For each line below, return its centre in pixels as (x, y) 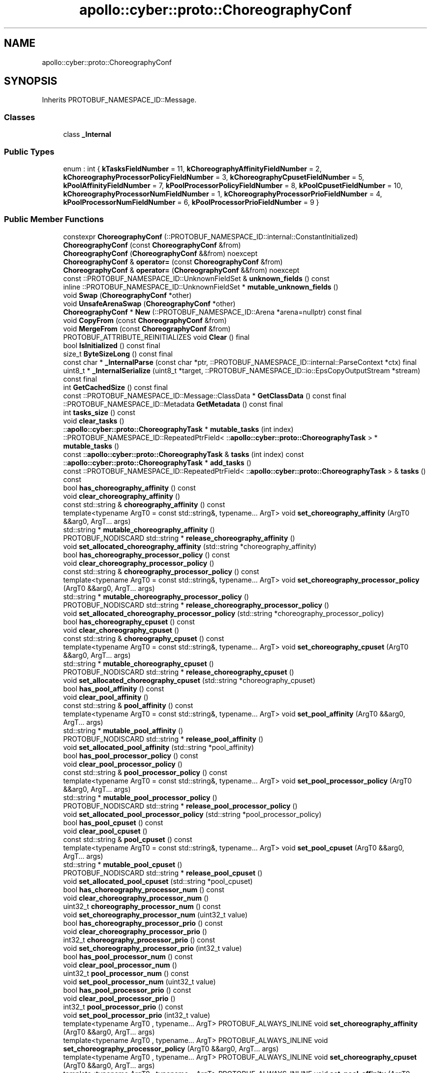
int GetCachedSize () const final (115, 387)
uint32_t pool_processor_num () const (126, 973)
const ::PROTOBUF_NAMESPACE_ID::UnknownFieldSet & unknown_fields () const (196, 278)
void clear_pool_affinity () (106, 697)
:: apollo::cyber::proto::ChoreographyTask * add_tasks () (157, 462)
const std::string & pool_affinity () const (128, 705)
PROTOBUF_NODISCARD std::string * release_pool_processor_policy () (180, 806)
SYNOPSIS (31, 81)
